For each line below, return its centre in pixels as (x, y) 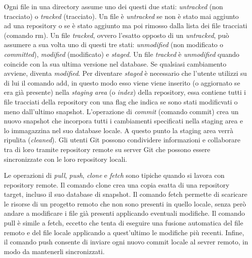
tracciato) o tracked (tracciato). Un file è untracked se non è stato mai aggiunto (121, 16)
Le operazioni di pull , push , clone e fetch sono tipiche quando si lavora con (114, 175)
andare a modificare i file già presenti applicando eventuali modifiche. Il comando (125, 213)
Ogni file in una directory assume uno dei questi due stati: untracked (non (114, 6)
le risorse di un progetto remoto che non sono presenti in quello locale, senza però (125, 203)
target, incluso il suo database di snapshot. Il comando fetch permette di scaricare (126, 194)
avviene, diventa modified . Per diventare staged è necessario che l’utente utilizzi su (126, 73)
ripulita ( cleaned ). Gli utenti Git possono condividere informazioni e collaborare (122, 140)
